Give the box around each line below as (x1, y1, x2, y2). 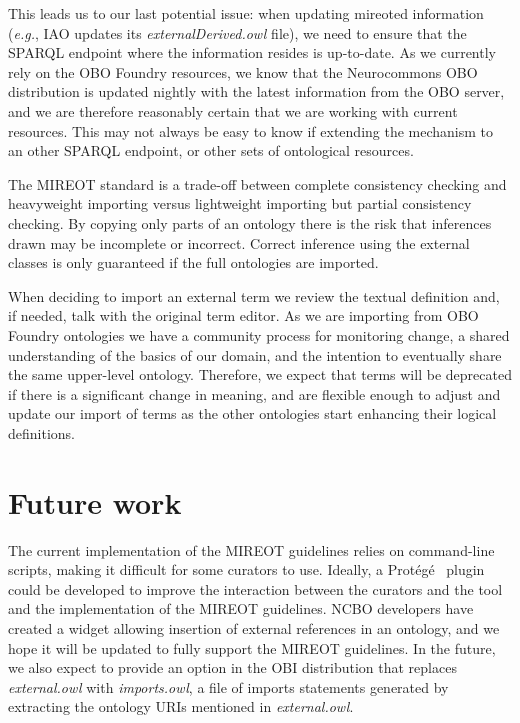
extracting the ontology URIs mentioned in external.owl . (8, 696, 354, 717)
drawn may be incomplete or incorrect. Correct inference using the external (8, 232, 470, 253)
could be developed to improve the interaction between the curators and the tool (8, 578, 503, 599)
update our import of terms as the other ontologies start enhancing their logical (8, 403, 497, 424)
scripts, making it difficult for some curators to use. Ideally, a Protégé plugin (8, 559, 485, 580)
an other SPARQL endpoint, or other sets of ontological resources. (8, 140, 414, 161)
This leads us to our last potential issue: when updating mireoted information (8, 3, 484, 23)
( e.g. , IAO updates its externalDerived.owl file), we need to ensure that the (8, 22, 467, 43)
